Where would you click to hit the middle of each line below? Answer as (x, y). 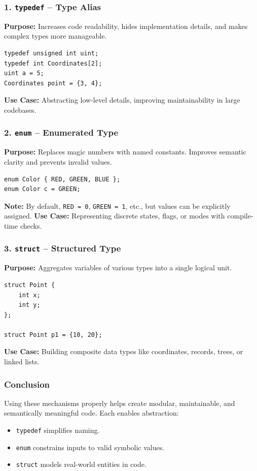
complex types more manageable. (56, 36)
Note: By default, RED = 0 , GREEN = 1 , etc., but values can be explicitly (117, 206)
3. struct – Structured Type (63, 248)
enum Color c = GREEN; (42, 189)
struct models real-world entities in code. (81, 464)
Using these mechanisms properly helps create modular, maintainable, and (120, 403)
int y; (29, 305)
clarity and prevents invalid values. (58, 161)
